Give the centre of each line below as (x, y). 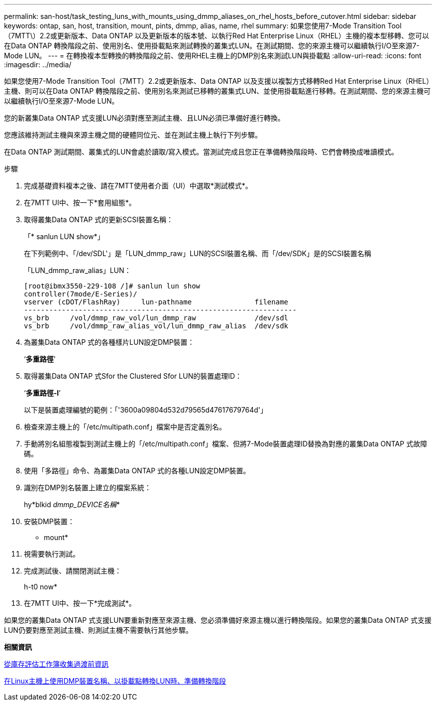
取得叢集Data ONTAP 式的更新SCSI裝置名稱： (99, 219)
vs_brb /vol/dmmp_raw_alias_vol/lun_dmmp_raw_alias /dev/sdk (156, 326)
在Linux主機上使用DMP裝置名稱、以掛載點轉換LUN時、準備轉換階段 (115, 681)
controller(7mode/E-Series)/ (81, 294)
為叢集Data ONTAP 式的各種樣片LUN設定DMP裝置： (109, 342)
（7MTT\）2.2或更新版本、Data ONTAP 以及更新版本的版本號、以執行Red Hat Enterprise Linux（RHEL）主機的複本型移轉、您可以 (217, 36)
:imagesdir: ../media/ (38, 65)
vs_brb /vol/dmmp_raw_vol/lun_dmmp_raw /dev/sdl (156, 318)
